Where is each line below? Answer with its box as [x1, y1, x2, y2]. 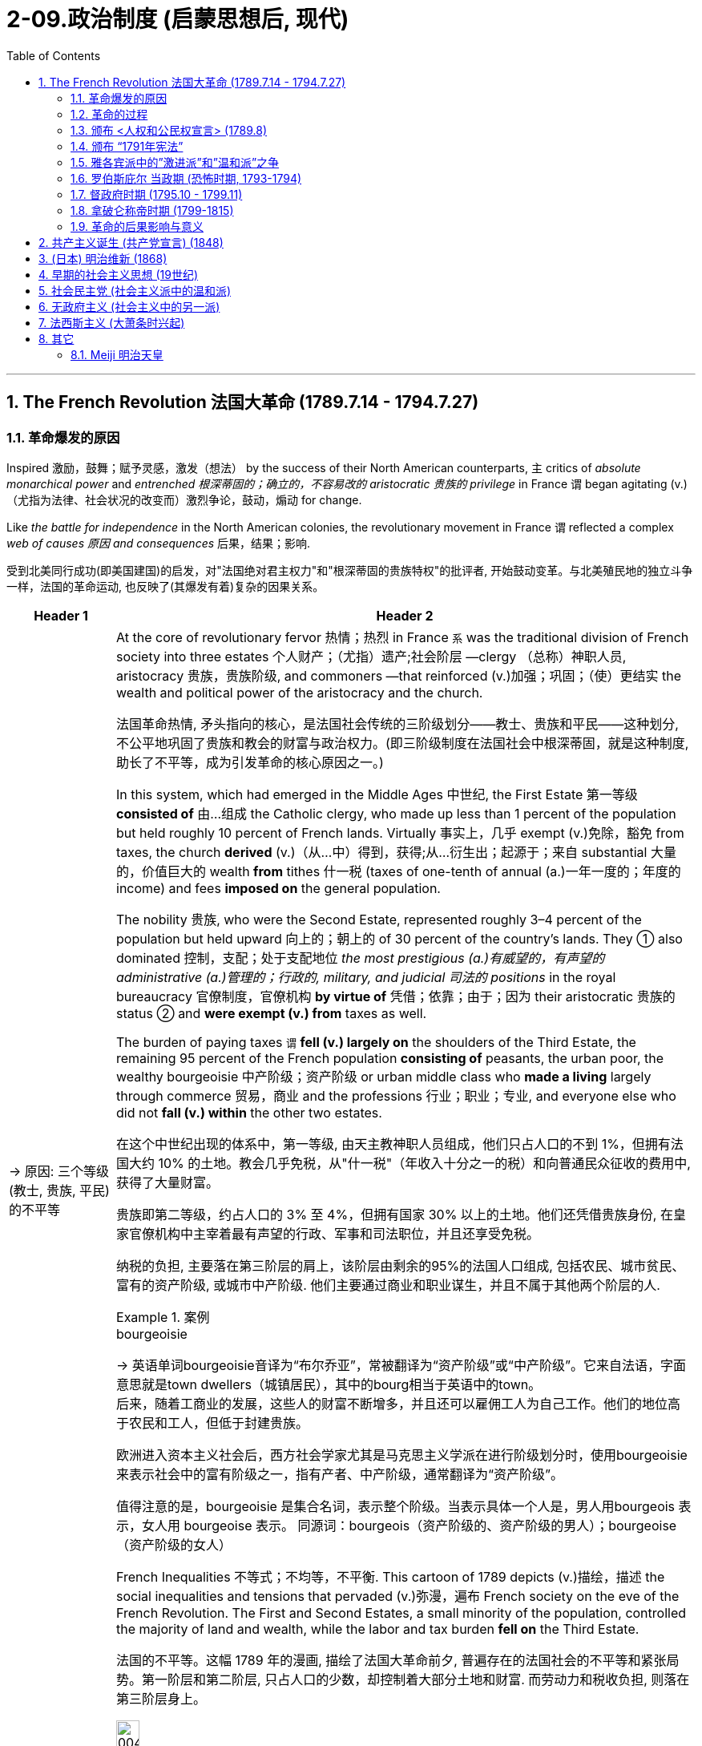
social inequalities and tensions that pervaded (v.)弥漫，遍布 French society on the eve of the [116, 1587, 680, 1604]
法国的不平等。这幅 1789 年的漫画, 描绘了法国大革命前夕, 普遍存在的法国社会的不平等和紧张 [116, 1651, 667, 1668]
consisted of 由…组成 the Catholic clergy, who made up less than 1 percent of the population [116, 805, 676, 822]
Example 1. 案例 [116, 1308, 210, 1325]
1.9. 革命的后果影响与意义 [71, 219, 204, 233]
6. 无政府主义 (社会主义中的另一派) [38, 299, 220, 313]
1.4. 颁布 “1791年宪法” [71, 139, 184, 153]
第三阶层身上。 [116, 1690, 207, 1707]
